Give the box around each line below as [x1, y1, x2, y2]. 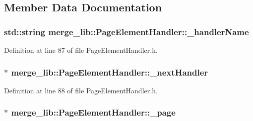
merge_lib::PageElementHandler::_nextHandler [11, 66, 208, 78]
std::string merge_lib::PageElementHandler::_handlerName [4, 25, 249, 38]
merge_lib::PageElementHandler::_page [11, 106, 176, 119]
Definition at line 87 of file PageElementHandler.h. [4, 45, 158, 55]
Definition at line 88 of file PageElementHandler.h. [4, 85, 158, 95]
